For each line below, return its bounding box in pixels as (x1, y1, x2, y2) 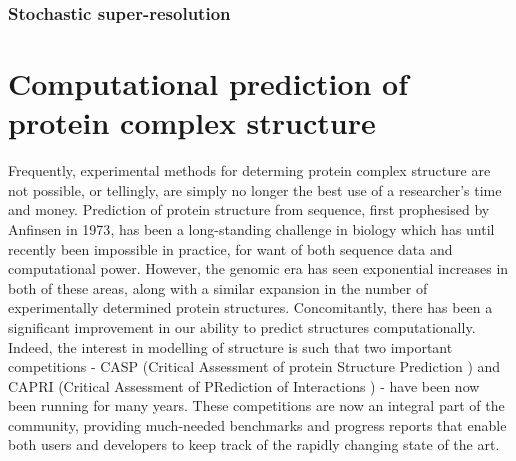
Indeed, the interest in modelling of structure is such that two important (8, 336, 453, 357)
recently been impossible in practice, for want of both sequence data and (8, 238, 453, 259)
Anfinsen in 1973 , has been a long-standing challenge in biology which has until (8, 218, 495, 239)
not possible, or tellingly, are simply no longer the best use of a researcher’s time (8, 179, 502, 200)
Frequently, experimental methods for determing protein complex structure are (8, 160, 491, 181)
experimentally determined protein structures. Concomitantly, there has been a (8, 297, 493, 318)
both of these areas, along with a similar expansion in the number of (8, 277, 428, 298)
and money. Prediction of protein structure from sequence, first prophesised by (8, 199, 490, 220)
